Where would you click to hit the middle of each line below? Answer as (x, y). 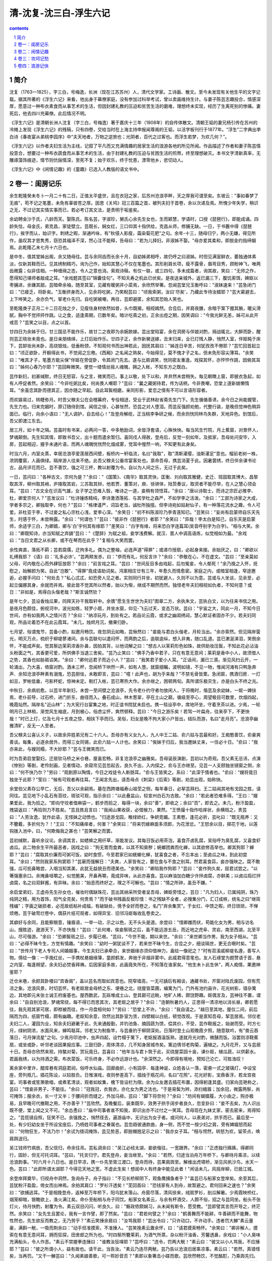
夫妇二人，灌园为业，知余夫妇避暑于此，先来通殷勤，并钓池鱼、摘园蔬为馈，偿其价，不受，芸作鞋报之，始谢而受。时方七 (135, 1023)
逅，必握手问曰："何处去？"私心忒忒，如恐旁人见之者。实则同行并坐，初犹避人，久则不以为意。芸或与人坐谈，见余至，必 (135, 578)
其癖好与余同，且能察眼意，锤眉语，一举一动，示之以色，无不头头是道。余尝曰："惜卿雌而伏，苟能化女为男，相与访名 (132, 923)
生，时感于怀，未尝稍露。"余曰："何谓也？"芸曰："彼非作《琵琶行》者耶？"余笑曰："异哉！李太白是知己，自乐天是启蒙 (132, 519)
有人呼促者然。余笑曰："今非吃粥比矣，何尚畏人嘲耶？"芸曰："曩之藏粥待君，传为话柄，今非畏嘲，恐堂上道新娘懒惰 (129, 383)
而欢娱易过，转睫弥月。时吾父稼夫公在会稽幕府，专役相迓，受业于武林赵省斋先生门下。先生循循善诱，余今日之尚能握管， (135, 399)
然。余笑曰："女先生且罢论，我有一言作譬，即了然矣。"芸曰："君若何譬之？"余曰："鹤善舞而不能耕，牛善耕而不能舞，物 (133, 1214)
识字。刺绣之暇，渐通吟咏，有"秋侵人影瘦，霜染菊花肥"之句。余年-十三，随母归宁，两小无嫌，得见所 (151, 233)
